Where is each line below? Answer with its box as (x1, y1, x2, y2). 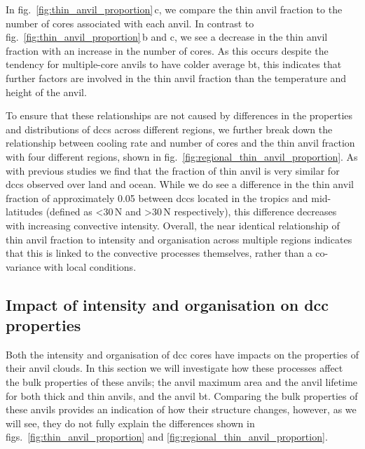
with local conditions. (43, 259, 137, 274)
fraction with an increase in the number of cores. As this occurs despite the (6, 43, 329, 58)
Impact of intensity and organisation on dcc (6, 293, 329, 315)
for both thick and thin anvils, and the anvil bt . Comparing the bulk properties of (6, 388, 358, 403)
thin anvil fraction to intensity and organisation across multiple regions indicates (6, 232, 352, 246)
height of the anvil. (6, 84, 87, 99)
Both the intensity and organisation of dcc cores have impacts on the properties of (6, 347, 359, 361)
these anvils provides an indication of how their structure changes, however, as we (6, 402, 357, 417)
